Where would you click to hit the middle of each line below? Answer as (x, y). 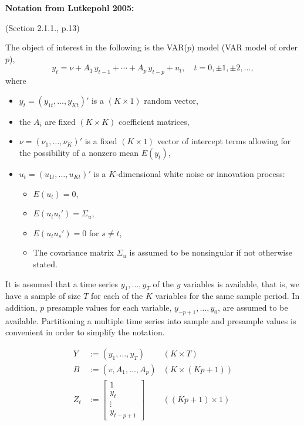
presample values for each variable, (109, 307)
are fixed (60, 121)
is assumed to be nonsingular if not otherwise (211, 252)
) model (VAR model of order (244, 47)
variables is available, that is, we (241, 283)
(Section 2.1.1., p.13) (43, 27)
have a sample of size (43, 296)
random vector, (171, 100)
